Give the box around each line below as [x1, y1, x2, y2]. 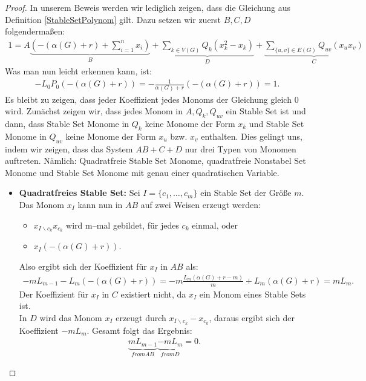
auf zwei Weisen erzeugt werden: [140, 198, 261, 210]
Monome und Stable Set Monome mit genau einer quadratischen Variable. [5, 166, 279, 178]
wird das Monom [39, 311, 102, 324]
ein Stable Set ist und [226, 105, 306, 117]
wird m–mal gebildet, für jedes [66, 218, 179, 231]
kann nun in [77, 198, 123, 210]
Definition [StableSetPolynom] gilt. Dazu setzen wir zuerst [5, 13, 221, 25]
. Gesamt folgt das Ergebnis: [87, 324, 192, 336]
